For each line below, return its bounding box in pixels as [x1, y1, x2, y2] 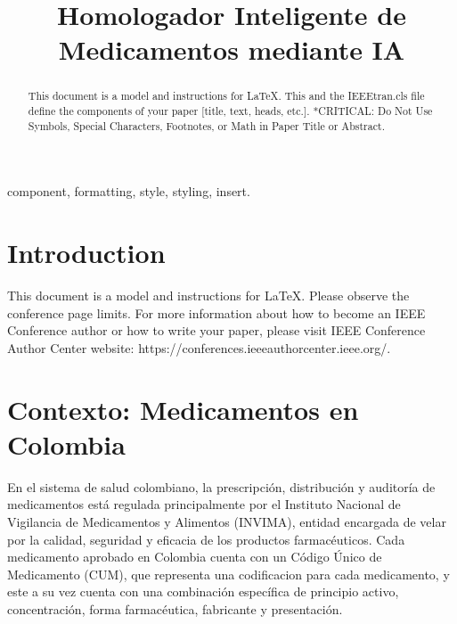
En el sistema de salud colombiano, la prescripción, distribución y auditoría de [7, 477, 436, 496]
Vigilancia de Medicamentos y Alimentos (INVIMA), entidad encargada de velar [7, 512, 446, 530]
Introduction [7, 234, 166, 271]
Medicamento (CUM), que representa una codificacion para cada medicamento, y [7, 564, 450, 583]
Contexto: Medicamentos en [7, 390, 359, 427]
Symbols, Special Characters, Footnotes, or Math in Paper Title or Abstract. [28, 118, 385, 133]
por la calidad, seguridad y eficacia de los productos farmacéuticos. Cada [7, 530, 405, 548]
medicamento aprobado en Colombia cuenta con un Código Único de [7, 547, 382, 566]
